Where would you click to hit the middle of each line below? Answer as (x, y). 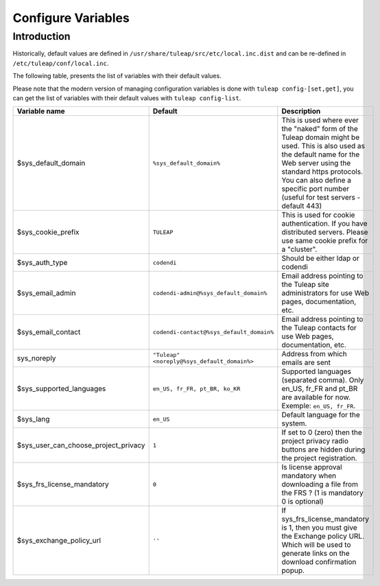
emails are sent (306, 362)
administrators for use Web (325, 293)
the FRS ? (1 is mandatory (322, 493)
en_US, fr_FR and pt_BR (320, 389)
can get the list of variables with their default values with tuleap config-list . (127, 98)
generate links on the (316, 554)
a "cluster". (299, 249)
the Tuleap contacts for (319, 328)
